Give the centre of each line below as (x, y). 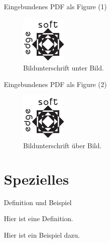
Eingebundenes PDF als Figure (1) (55, 6)
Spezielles (36, 179)
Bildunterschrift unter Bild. (64, 68)
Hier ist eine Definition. (39, 218)
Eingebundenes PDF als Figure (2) (55, 84)
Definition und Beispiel (38, 202)
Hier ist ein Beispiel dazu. (42, 234)
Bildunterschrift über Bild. (62, 145)
